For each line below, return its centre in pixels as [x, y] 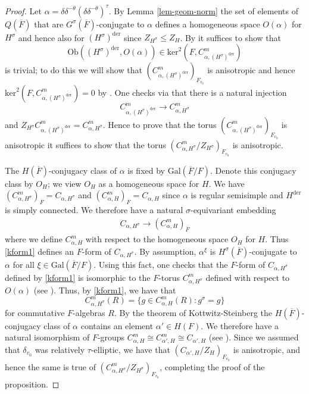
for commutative [35, 312]
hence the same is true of [50, 366]
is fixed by [146, 170]
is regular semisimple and [237, 195]
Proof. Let [23, 10]
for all [24, 264]
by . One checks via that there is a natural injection [192, 92]
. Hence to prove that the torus [160, 124]
